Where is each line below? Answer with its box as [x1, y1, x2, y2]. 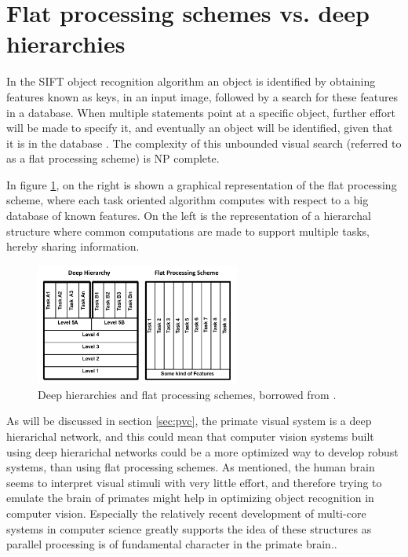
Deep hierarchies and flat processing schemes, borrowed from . [38, 386, 337, 402]
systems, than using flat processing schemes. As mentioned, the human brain [6, 459, 375, 475]
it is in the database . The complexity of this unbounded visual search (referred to [6, 134, 402, 151]
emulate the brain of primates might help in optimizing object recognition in [6, 489, 374, 506]
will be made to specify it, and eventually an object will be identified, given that [6, 119, 393, 136]
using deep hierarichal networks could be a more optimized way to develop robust [6, 443, 399, 460]
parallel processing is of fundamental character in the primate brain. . [6, 536, 337, 552]
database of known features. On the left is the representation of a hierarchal [6, 207, 371, 224]
